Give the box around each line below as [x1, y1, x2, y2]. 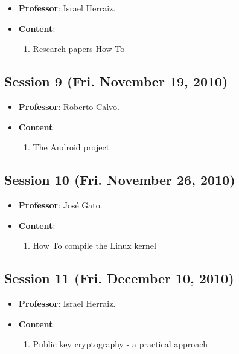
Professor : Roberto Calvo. [18, 100, 119, 112]
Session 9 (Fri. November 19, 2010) [4, 72, 228, 91]
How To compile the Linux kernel [33, 239, 156, 252]
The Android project [33, 141, 110, 153]
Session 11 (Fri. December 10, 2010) [4, 269, 234, 288]
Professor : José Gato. [18, 198, 103, 211]
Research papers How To [33, 42, 125, 55]
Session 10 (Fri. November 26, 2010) [4, 170, 235, 189]
